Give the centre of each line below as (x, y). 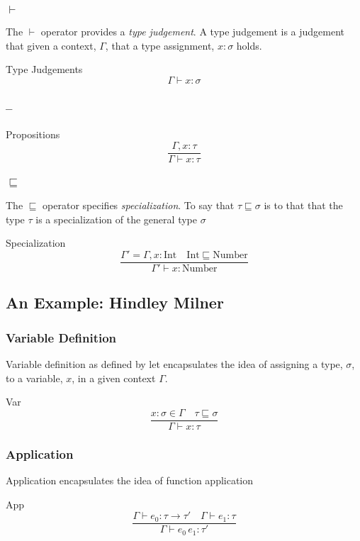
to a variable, (34, 378)
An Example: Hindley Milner (115, 302)
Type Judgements (44, 69)
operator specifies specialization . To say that (139, 205)
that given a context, (51, 45)
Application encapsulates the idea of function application (130, 480)
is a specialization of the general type (116, 219)
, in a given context (114, 378)
